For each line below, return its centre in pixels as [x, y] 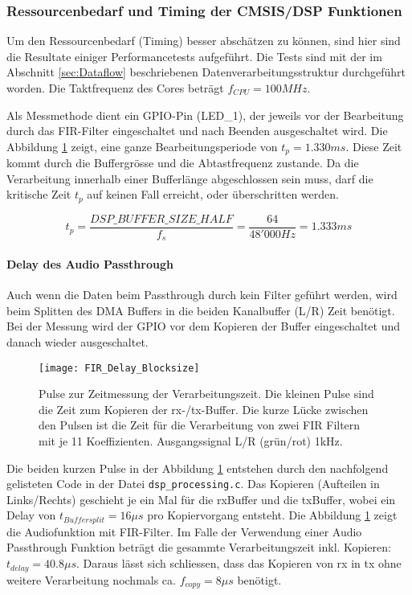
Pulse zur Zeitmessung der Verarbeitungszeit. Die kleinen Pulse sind [206, 394]
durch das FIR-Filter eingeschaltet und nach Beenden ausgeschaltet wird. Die [197, 131]
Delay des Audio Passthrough [90, 263]
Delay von [31, 515]
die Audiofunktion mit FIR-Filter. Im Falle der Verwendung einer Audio [184, 531]
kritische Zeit [39, 194]
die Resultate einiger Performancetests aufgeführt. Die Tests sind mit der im [194, 56]
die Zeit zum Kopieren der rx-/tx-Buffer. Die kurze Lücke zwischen [204, 409]
